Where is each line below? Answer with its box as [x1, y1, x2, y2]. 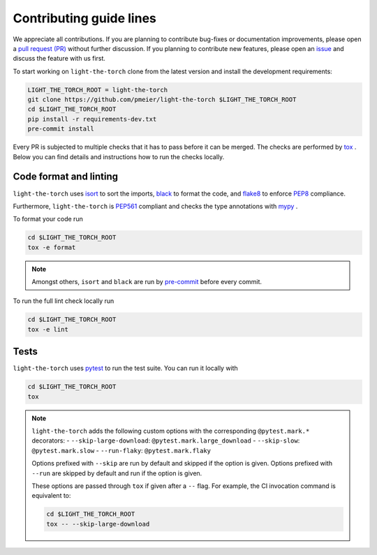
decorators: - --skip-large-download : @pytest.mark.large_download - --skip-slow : [31, 436, 300, 445]
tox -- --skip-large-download [46, 520, 150, 528]
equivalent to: [31, 491, 71, 500]
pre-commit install [27, 125, 94, 133]
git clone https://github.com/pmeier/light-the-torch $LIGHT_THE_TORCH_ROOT [27, 96, 297, 104]
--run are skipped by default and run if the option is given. [31, 468, 202, 478]
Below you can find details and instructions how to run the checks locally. [13, 152, 225, 161]
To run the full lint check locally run [13, 297, 114, 305]
